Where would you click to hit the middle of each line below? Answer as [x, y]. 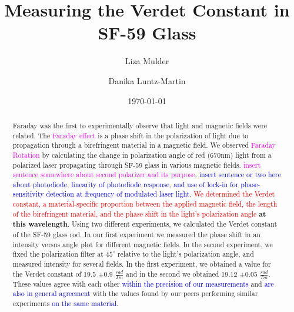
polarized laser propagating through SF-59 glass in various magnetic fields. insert [137, 165]
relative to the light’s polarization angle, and [186, 254]
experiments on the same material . [66, 303]
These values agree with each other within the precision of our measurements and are [143, 283]
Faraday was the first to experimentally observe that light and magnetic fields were [140, 125]
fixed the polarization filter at [58, 254]
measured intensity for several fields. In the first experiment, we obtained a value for [142, 264]
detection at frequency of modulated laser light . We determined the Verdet [161, 194]
